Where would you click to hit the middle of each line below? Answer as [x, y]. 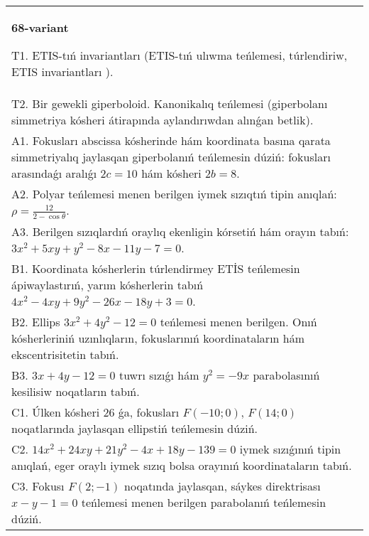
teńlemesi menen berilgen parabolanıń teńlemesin [204, 502]
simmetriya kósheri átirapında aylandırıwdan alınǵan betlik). [163, 120]
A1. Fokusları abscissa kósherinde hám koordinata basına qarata [171, 140]
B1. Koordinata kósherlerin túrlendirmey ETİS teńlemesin [156, 268]
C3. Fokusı [38, 486]
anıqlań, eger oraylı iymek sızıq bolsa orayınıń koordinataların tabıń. [182, 465]
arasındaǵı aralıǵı [54, 173]
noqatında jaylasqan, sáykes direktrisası [222, 486]
